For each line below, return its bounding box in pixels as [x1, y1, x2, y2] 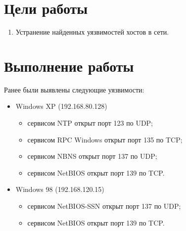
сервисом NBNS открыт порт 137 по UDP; [27, 151, 157, 161]
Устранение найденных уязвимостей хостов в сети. [15, 27, 169, 37]
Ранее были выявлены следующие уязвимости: [4, 84, 144, 94]
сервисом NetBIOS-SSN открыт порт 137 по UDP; [27, 201, 181, 211]
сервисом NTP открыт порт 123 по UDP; [27, 118, 153, 128]
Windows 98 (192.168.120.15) [15, 184, 104, 194]
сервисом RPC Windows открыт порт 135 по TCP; [27, 134, 183, 144]
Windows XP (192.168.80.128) [15, 101, 107, 111]
